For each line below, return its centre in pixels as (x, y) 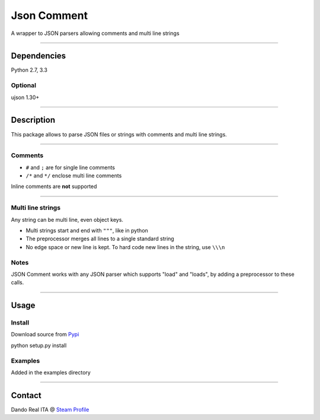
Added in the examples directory (51, 372)
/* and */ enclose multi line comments (74, 176)
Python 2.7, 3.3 (29, 70)
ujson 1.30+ (25, 97)
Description (33, 120)
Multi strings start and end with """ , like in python (87, 230)
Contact (26, 395)
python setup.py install (39, 345)
